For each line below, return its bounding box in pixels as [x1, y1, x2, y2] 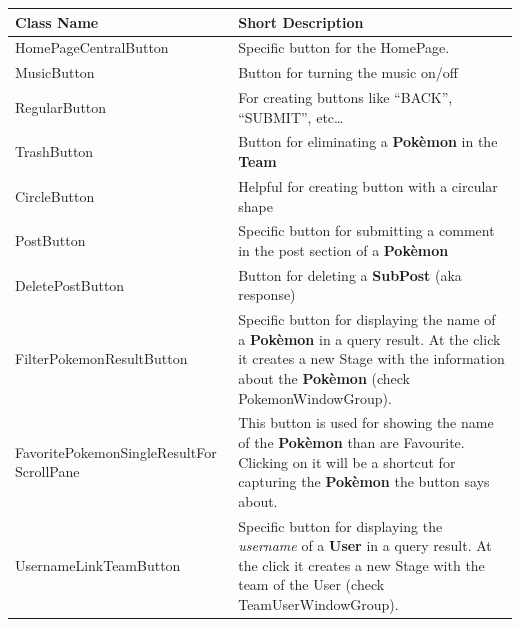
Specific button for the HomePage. [238, 37, 450, 58]
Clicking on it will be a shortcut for [238, 451, 456, 472]
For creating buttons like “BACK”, [238, 87, 453, 108]
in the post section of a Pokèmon [238, 239, 449, 260]
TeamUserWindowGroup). [238, 594, 399, 615]
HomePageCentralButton [15, 37, 169, 58]
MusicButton [15, 62, 95, 83]
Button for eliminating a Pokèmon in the [238, 131, 498, 152]
